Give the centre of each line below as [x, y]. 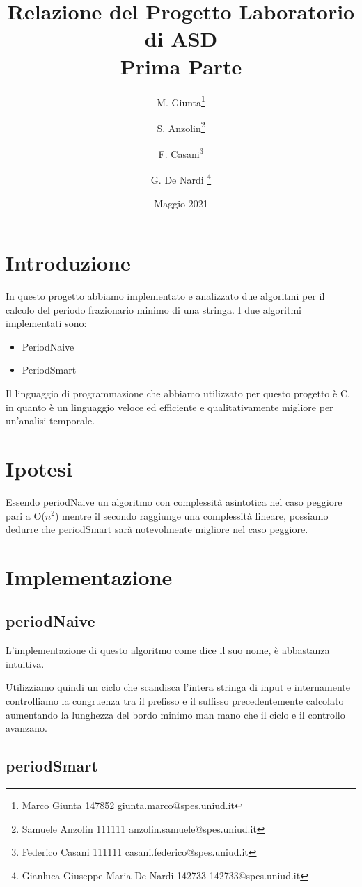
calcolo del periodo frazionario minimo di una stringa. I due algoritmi [154, 309]
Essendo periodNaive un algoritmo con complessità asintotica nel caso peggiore [174, 501]
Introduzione [68, 263]
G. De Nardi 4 [181, 178]
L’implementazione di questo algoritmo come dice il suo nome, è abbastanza [168, 650]
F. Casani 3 [181, 153]
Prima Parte [181, 66]
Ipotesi [39, 468]
